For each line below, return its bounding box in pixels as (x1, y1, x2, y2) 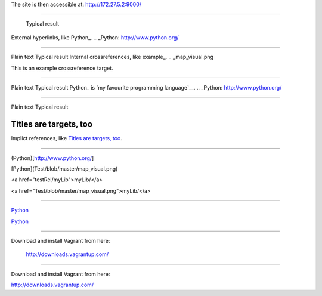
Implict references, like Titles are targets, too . (11, 135, 122, 142)
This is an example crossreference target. (11, 64, 113, 72)
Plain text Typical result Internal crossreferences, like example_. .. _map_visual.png (11, 54, 214, 61)
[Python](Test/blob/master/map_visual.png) (11, 165, 118, 172)
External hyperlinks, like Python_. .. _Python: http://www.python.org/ (11, 33, 179, 41)
